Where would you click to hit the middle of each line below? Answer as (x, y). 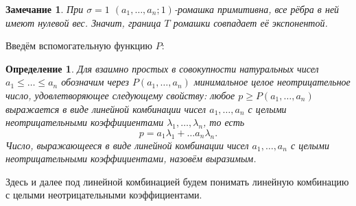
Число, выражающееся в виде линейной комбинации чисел (127, 145)
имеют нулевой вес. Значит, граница (83, 22)
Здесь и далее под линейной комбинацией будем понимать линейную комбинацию (177, 181)
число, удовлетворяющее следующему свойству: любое (120, 95)
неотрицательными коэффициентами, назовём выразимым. (131, 158)
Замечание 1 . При (45, 9)
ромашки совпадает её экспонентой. (250, 22)
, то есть (224, 122)
